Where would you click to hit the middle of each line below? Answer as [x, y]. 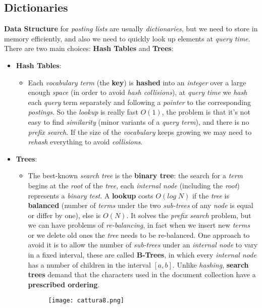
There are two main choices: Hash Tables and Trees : [89, 48]
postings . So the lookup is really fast [83, 112]
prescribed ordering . [64, 284]
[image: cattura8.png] [86, 301]
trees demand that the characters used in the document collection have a [142, 274]
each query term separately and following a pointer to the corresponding [139, 102]
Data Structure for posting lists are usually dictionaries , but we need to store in [131, 29]
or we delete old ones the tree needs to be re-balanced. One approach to [139, 235]
